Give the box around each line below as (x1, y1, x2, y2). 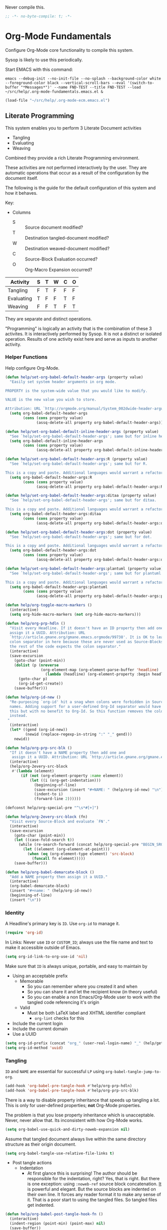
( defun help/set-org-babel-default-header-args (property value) (5, 375, 143, 380)
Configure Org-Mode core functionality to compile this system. (5, 47, 134, 53)
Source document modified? (24, 224, 83, 230)
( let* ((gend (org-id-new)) (9, 727, 68, 732)
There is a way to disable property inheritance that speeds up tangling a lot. (5, 1097, 161, 1103)
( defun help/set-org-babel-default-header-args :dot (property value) (5, 530, 153, 535)
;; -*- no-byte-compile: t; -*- (5, 14, 72, 19)
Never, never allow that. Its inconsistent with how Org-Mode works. (5, 1117, 143, 1123)
